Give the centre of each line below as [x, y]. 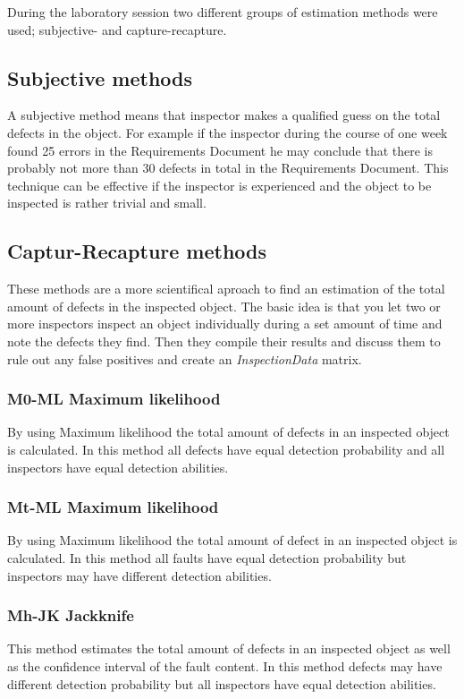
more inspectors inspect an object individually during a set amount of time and [225, 324]
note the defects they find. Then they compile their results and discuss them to [224, 341]
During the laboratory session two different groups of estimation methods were [223, 12]
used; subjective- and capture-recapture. [117, 29]
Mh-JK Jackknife [71, 615]
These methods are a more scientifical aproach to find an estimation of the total [226, 289]
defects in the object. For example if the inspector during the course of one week [228, 132]
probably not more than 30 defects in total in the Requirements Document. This [228, 168]
